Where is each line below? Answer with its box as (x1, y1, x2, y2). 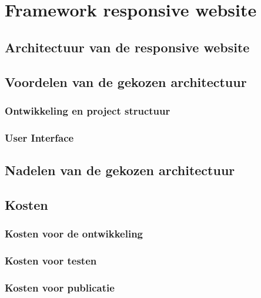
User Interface (5, 130, 74, 145)
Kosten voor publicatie (5, 280, 115, 294)
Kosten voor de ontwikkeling (5, 226, 143, 241)
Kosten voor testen (5, 253, 97, 267)
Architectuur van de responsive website (5, 38, 250, 56)
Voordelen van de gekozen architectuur (5, 72, 247, 91)
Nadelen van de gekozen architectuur (5, 161, 235, 179)
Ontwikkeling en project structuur (5, 103, 170, 118)
